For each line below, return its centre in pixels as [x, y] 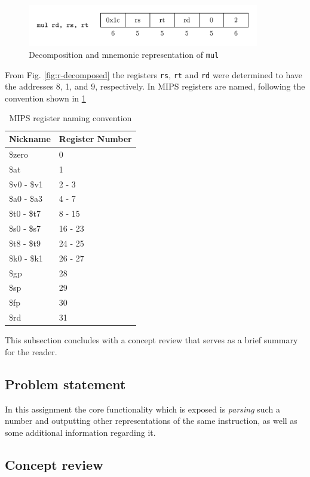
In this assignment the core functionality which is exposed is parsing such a [142, 409]
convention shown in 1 [45, 98]
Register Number [95, 139]
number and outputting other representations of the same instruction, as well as [151, 421]
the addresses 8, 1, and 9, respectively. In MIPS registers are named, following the [155, 86]
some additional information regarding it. [80, 432]
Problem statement [65, 384]
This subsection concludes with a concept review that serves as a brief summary [151, 340]
